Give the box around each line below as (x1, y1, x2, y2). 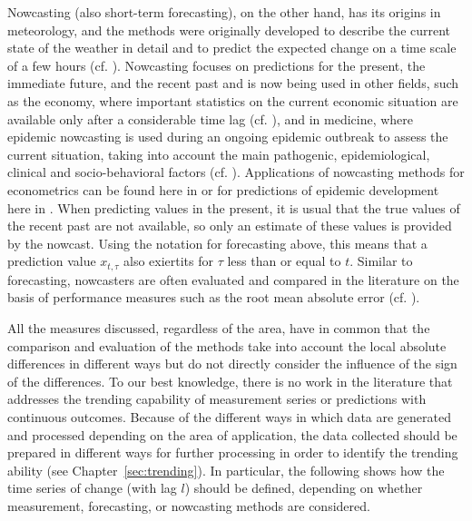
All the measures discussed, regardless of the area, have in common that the (7, 318, 430, 337)
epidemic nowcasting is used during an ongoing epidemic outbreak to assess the (7, 127, 448, 146)
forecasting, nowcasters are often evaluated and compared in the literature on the (7, 270, 459, 289)
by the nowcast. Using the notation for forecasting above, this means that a (7, 233, 428, 252)
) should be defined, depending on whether (184, 478, 423, 497)
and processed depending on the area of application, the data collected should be (7, 425, 457, 444)
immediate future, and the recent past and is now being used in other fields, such (7, 74, 459, 93)
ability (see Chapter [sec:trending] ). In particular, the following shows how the (7, 460, 445, 479)
